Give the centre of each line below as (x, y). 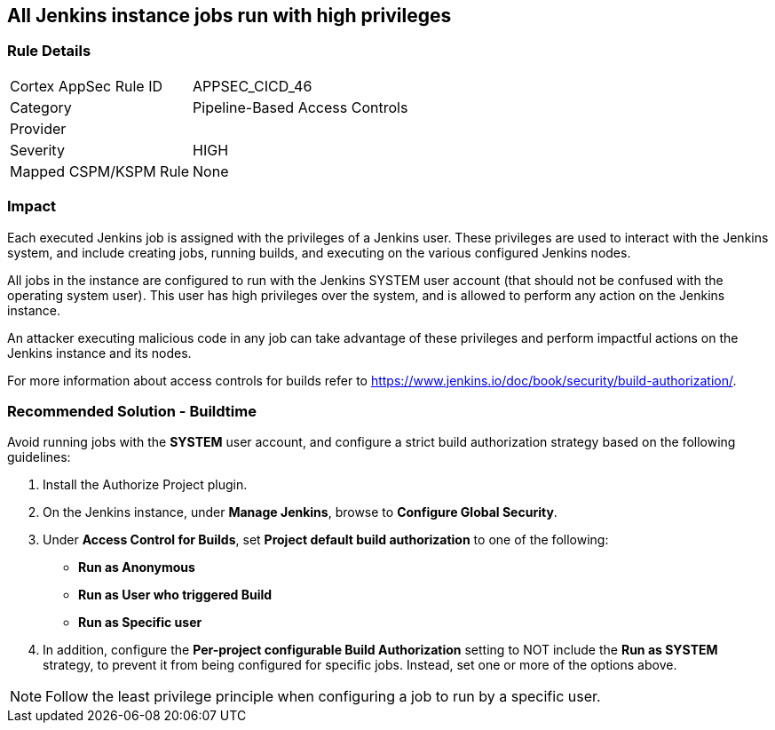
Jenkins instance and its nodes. (99, 353)
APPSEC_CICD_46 (253, 86)
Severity (37, 150)
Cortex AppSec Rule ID (87, 86)
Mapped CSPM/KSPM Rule (100, 171)
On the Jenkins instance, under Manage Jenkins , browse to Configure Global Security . (300, 512)
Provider (38, 128)
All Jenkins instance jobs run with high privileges (229, 16)
